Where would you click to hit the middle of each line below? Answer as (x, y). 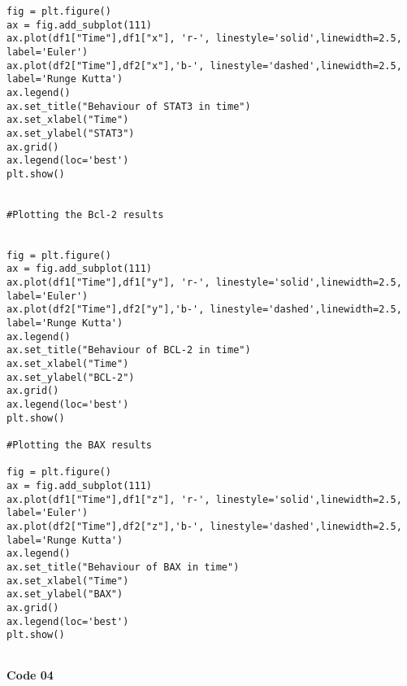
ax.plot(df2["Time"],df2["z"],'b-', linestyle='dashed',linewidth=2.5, (204, 526)
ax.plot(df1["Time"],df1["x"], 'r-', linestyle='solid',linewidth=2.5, (204, 39)
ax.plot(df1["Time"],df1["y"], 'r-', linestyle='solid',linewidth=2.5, (204, 283)
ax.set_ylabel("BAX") (65, 594)
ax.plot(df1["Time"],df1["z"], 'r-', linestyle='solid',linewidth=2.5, (204, 499)
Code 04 (30, 674)
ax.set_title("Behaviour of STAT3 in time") (129, 106)
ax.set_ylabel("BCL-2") (71, 377)
